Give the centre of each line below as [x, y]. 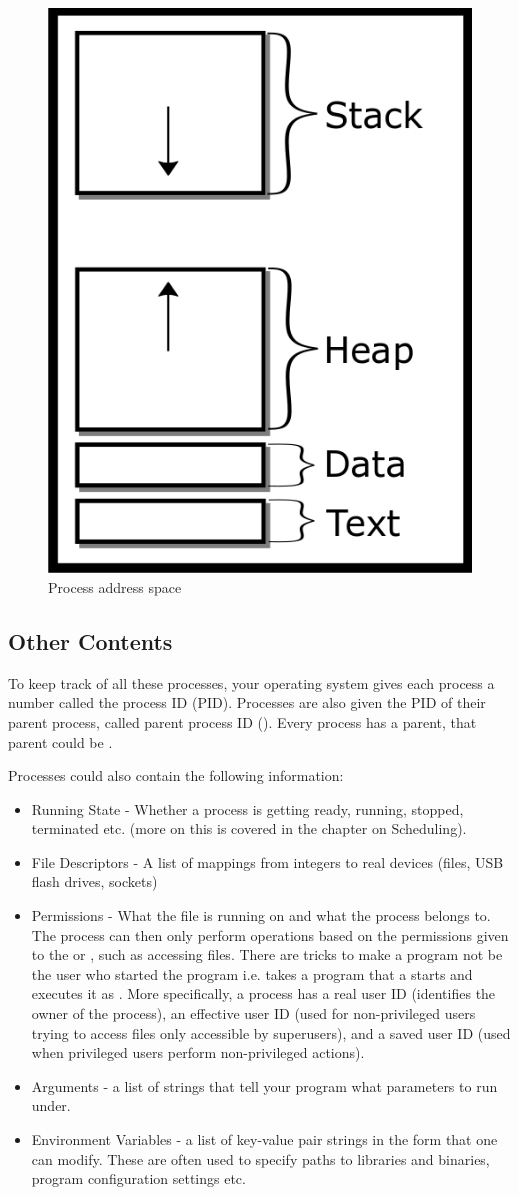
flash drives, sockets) [94, 881]
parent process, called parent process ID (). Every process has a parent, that [242, 721]
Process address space [115, 586]
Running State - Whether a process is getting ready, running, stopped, [247, 808]
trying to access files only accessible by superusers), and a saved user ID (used [271, 1032]
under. [51, 1105]
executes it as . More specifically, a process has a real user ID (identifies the [263, 993]
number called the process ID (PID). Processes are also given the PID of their [247, 702]
